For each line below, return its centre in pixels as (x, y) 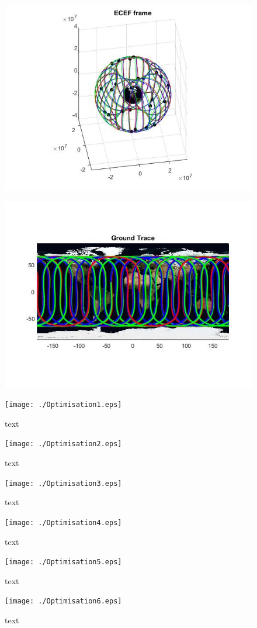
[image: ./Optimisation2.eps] (63, 444)
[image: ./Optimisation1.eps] (63, 405)
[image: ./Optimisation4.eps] (63, 522)
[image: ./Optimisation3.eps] (63, 483)
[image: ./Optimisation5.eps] (63, 562)
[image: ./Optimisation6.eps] (63, 601)
